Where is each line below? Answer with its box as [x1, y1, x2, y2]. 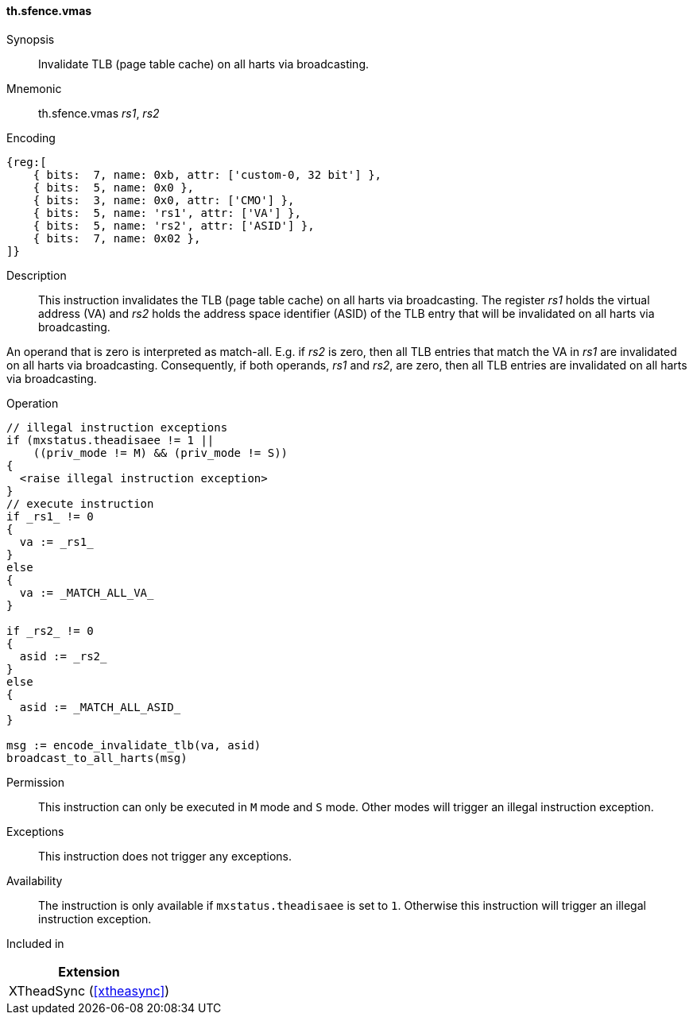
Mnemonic [6, 81, 62, 95]
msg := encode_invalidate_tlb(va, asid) [6, 738, 261, 752]
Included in [6, 936, 64, 950]
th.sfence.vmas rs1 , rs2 [38, 106, 160, 120]
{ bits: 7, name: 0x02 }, [33, 231, 201, 245]
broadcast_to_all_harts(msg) [6, 751, 188, 764]
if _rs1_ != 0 [6, 509, 94, 523]
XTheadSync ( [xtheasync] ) [9, 982, 170, 999]
